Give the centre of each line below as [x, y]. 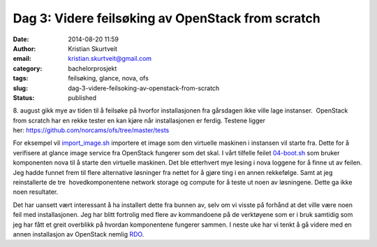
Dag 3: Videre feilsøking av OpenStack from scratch [167, 18]
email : [22, 59]
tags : [21, 78]
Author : [24, 48]
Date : [21, 39]
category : [28, 68]
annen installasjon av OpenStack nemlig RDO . [79, 234]
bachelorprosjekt [93, 68]
